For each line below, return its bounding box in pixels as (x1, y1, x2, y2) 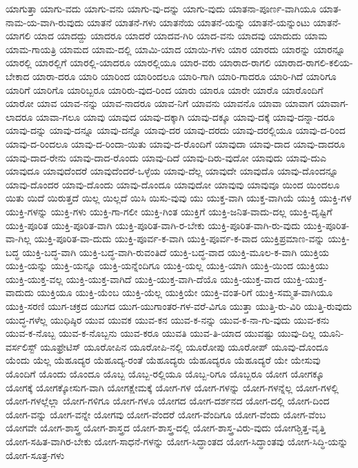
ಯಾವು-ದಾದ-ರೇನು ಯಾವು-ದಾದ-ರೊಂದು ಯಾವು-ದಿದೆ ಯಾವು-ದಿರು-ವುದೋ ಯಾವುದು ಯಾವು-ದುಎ (6, 150, 327, 164)
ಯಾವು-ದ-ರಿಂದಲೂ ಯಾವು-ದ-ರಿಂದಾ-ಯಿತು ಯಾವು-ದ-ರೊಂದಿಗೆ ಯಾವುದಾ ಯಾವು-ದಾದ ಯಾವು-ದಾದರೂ (6, 136, 346, 150)
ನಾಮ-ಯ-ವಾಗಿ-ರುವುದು (6, 14, 84, 29)
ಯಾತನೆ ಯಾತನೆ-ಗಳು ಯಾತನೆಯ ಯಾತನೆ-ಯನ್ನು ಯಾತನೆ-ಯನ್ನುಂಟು (87, 14, 310, 29)
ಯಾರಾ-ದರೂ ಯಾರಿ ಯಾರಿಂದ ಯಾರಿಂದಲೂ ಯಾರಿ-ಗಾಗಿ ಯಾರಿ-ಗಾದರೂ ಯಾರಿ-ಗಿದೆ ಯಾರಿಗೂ (32, 68, 337, 83)
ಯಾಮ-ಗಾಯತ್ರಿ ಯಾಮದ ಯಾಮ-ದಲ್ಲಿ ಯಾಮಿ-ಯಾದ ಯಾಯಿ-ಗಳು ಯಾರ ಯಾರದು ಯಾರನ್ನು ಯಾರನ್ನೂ (6, 41, 346, 56)
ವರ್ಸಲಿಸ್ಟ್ (6, 339, 37, 353)
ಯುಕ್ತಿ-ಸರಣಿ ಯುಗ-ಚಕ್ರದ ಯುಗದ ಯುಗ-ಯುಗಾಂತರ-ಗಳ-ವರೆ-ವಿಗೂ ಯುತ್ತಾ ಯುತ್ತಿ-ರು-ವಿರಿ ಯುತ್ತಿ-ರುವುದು (6, 299, 352, 313)
